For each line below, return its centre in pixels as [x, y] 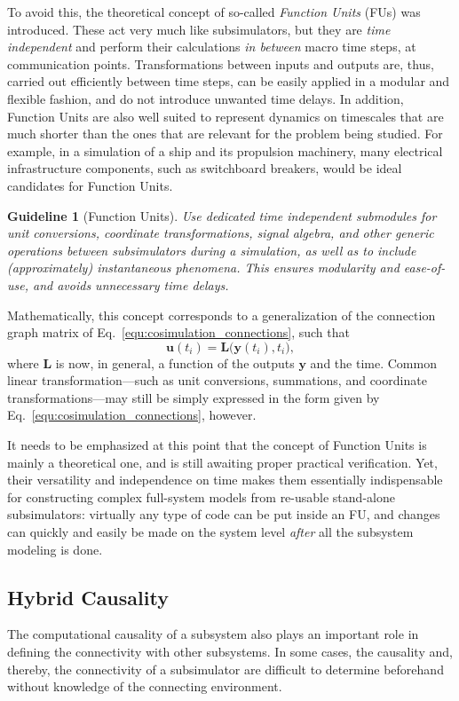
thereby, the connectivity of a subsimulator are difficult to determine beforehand [226, 669]
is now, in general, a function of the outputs [175, 362]
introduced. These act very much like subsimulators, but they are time [199, 29]
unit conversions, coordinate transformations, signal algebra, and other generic [221, 233]
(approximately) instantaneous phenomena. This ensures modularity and [203, 268]
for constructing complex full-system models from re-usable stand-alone [201, 496]
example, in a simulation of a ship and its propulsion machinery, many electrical [225, 150]
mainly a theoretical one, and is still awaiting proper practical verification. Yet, [222, 462]
